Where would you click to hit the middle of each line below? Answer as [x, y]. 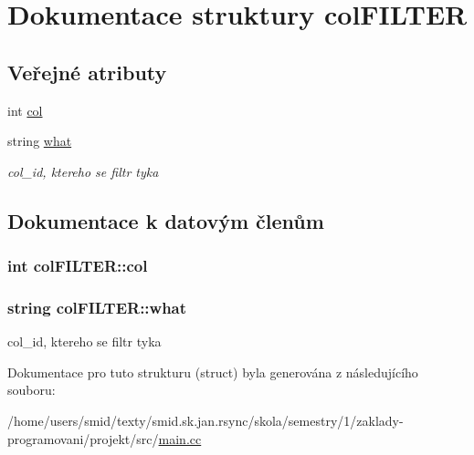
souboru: [32, 390]
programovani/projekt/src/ [83, 438]
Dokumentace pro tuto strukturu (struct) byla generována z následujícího [213, 372]
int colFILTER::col [78, 266]
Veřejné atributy [87, 72]
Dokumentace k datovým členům [166, 220]
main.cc [180, 438]
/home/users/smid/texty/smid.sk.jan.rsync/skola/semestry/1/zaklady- [205, 420]
